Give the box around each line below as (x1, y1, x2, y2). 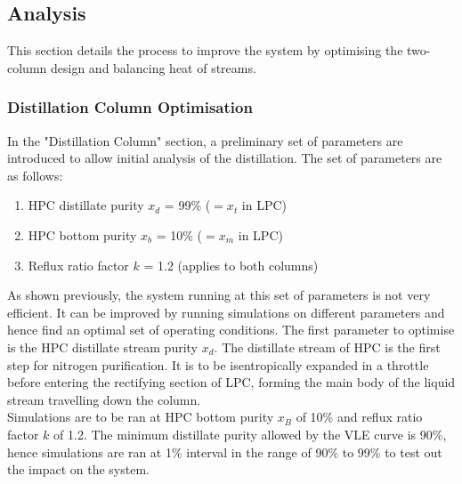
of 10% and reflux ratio (296, 407, 423, 426)
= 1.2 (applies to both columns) (143, 255, 319, 274)
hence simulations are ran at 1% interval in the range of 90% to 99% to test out (7, 442, 442, 461)
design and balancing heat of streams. (50, 58, 256, 77)
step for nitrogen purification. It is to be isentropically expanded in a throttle (7, 355, 429, 374)
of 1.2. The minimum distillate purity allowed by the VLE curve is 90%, (53, 424, 447, 443)
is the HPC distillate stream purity (7, 337, 199, 356)
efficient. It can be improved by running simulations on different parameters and (7, 302, 445, 321)
